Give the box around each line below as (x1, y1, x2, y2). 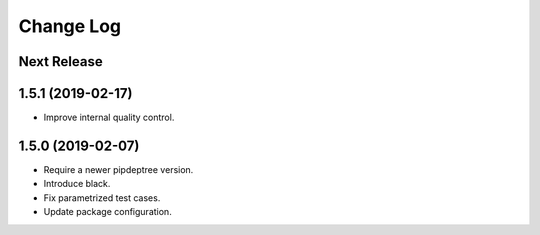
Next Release (18, 53, 104, 70)
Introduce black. (43, 178, 111, 190)
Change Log (18, 15, 122, 37)
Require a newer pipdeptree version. (43, 163, 194, 175)
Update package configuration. (43, 206, 172, 218)
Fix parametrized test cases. (43, 191, 161, 204)
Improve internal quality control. (43, 111, 175, 124)
